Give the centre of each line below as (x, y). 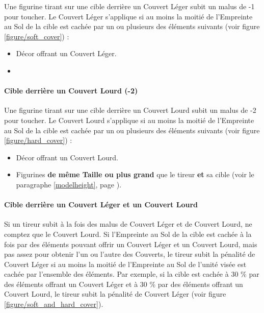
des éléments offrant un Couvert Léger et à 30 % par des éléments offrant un (124, 284)
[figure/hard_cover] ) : (38, 140)
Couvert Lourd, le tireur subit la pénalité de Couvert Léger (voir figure (115, 294)
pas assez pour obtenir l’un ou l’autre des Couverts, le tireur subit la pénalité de (130, 254)
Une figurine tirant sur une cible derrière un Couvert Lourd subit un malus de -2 (130, 110)
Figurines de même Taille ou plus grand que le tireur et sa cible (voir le (135, 174)
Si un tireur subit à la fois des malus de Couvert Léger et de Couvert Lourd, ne (128, 224)
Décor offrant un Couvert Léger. (66, 53)
